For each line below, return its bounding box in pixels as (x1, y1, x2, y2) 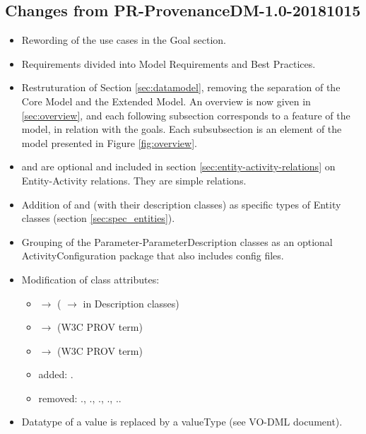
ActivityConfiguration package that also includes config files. (21, 248, 284, 263)
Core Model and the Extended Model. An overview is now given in (21, 93, 311, 108)
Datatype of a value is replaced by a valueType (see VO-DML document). (21, 414, 343, 429)
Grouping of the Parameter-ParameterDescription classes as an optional (21, 234, 333, 249)
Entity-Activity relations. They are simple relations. (21, 172, 247, 187)
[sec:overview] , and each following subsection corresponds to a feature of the (21, 107, 350, 122)
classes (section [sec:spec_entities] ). (21, 211, 175, 225)
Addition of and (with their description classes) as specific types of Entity (21, 197, 341, 211)
